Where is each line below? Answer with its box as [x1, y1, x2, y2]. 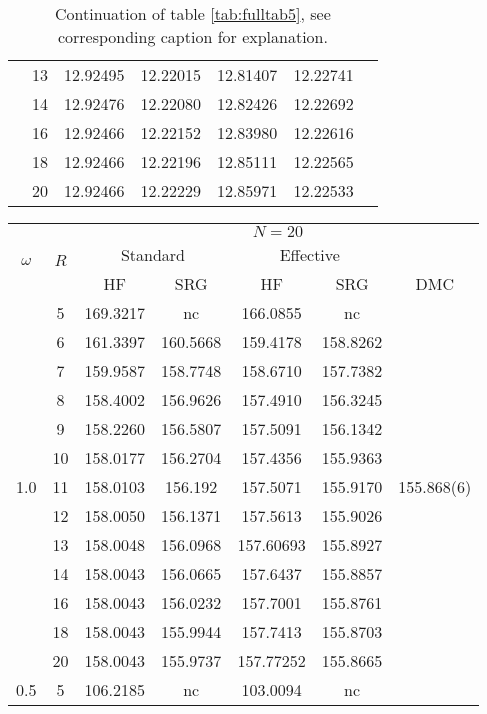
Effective [279, 243, 340, 266]
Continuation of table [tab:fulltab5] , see [55, 2, 331, 25]
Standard [120, 243, 185, 266]
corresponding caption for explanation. [57, 25, 328, 48]
